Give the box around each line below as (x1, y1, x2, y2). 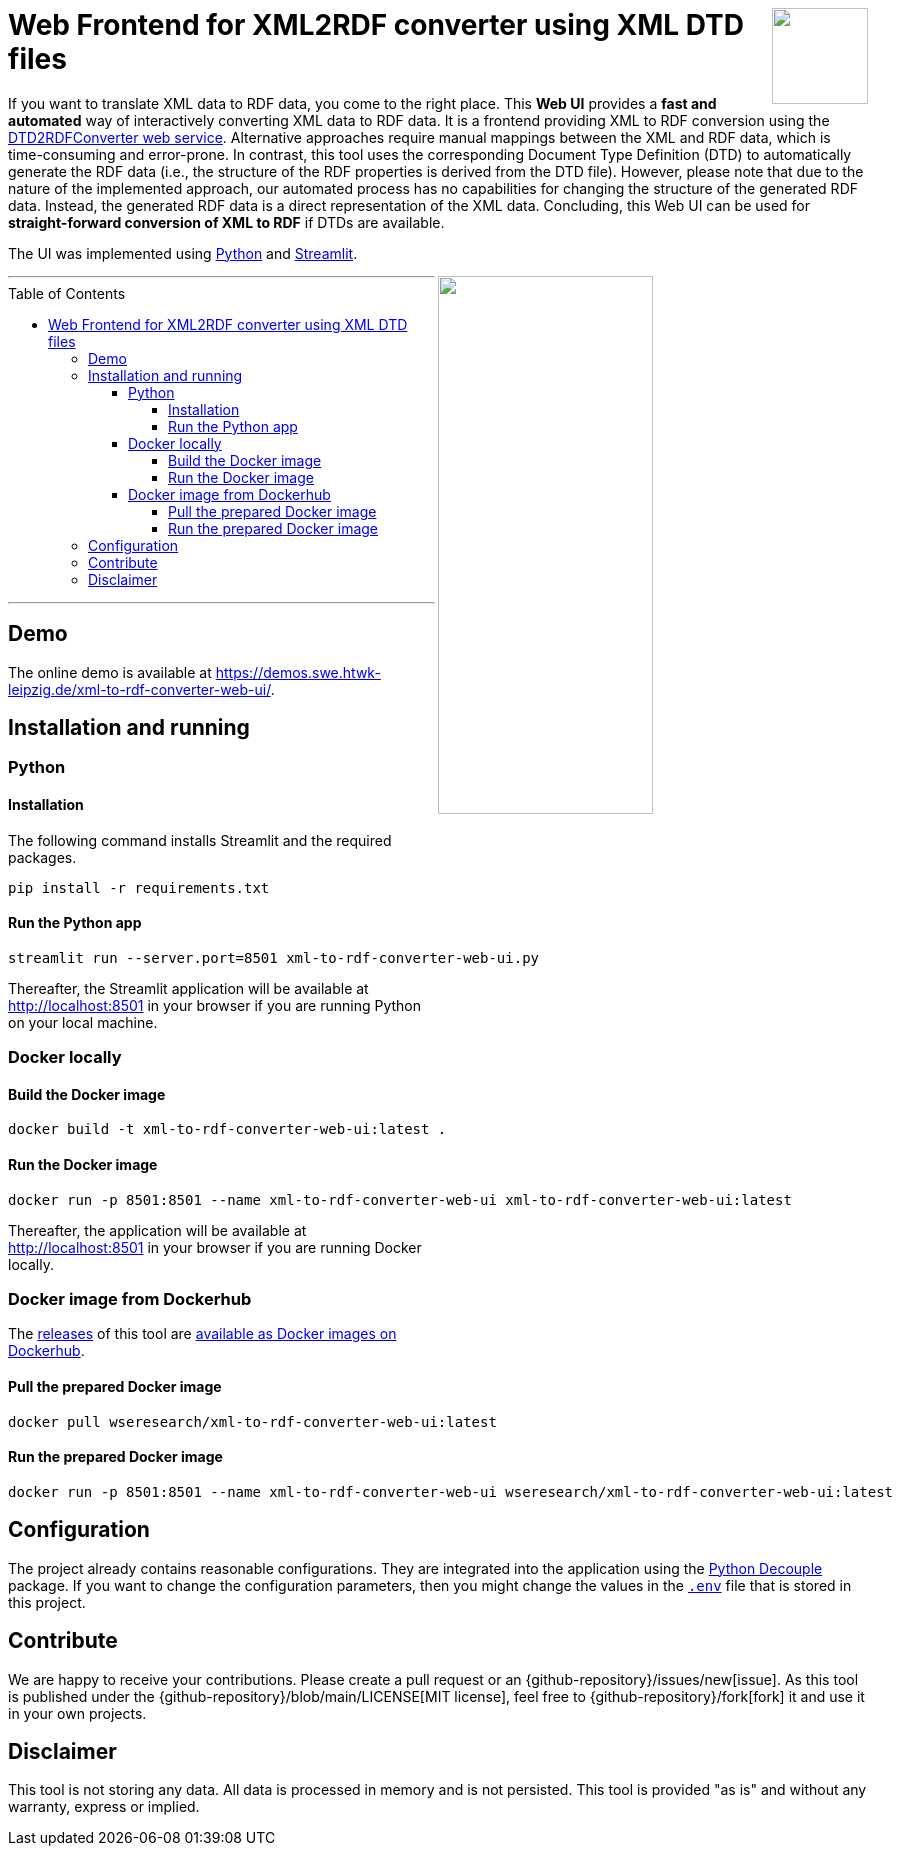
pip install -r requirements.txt (8, 879, 270, 896)
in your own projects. (8, 1704, 147, 1722)
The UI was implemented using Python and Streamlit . (8, 244, 358, 262)
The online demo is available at (8, 663, 212, 681)
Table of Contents (8, 284, 126, 302)
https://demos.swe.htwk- (215, 663, 381, 681)
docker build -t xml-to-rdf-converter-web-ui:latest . (8, 1121, 447, 1138)
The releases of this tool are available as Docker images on (8, 1325, 397, 1343)
